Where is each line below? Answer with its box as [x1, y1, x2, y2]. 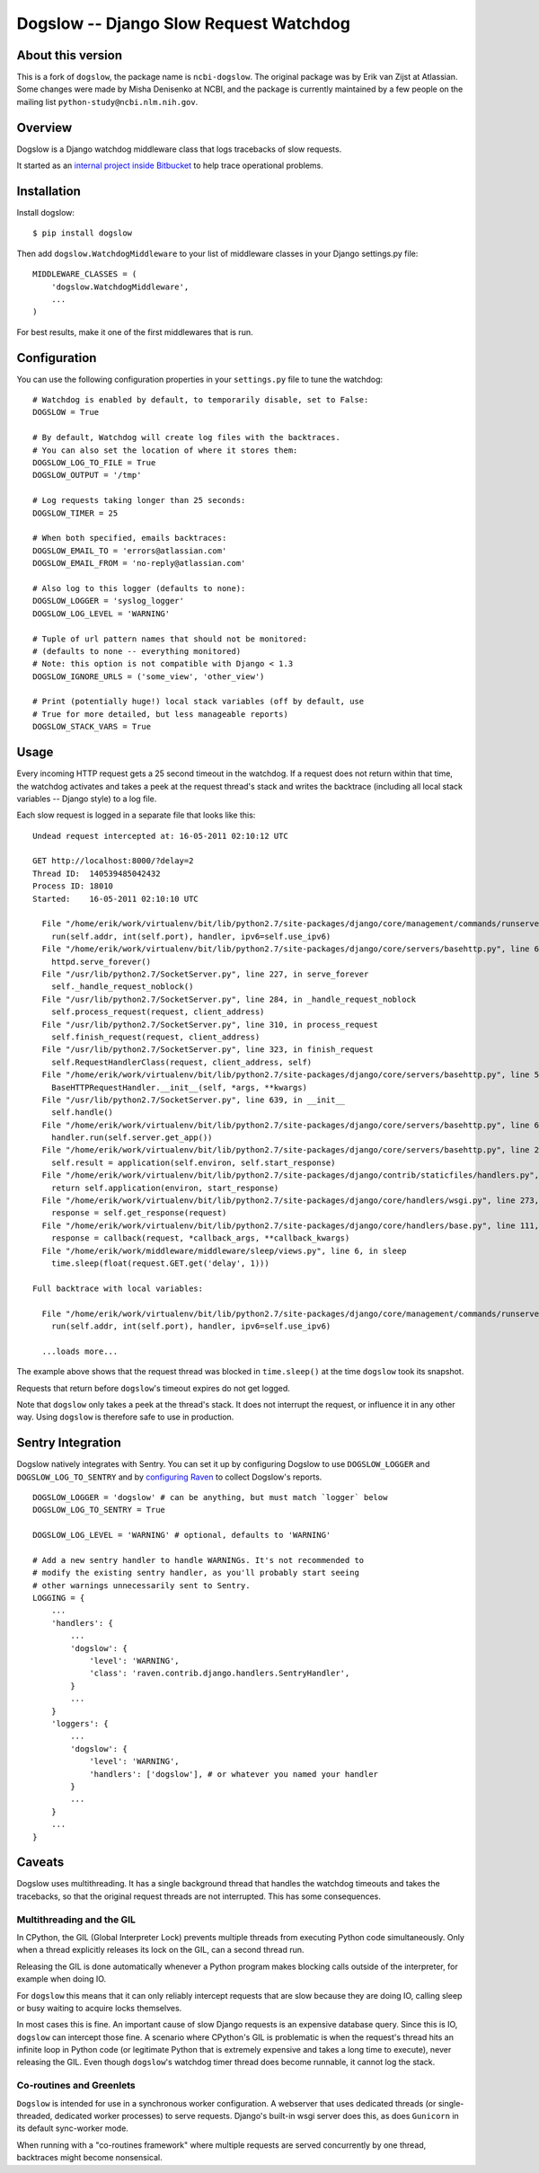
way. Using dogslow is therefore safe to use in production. [16, 1411, 234, 1423]
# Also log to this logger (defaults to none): [32, 583, 246, 593]
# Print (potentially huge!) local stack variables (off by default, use [32, 696, 365, 707]
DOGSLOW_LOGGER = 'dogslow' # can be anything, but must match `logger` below [32, 1492, 388, 1502]
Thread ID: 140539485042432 [32, 868, 161, 879]
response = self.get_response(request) [50, 1208, 227, 1218]
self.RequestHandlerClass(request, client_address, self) [50, 1056, 313, 1067]
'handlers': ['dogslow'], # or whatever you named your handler [89, 1769, 379, 1779]
